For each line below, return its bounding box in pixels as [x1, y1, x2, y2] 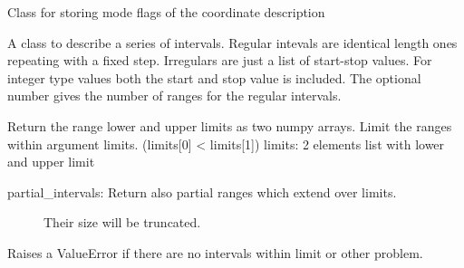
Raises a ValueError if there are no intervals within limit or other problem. [7, 243, 423, 262]
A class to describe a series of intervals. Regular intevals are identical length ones [7, 33, 458, 52]
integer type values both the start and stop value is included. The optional [7, 68, 421, 87]
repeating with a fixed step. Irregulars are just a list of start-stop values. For [7, 51, 432, 70]
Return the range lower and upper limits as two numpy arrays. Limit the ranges [7, 116, 452, 135]
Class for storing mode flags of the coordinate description [7, 3, 325, 21]
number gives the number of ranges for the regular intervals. [7, 86, 342, 105]
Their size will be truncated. [43, 213, 201, 232]
